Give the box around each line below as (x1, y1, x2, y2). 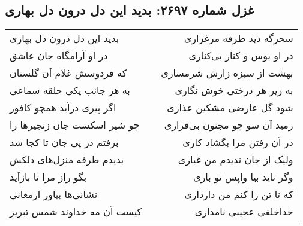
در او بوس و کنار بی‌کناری (188, 48, 293, 63)
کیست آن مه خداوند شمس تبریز (10, 204, 142, 219)
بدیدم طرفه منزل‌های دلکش (10, 152, 124, 167)
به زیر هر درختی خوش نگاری (175, 83, 293, 97)
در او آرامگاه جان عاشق (10, 48, 108, 63)
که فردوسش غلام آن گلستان (10, 66, 127, 80)
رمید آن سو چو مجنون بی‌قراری (164, 118, 293, 132)
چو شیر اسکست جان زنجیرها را (10, 118, 140, 132)
